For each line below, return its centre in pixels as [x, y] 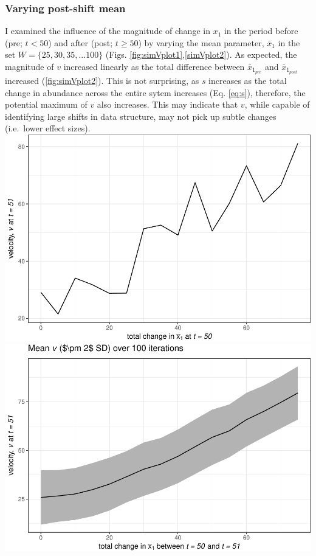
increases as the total [248, 81]
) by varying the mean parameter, [201, 42]
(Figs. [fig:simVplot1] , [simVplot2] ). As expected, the [201, 54]
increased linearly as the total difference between [154, 66]
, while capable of [277, 104]
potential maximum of [46, 104]
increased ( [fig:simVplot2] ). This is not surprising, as [102, 81]
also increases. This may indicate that [167, 104]
